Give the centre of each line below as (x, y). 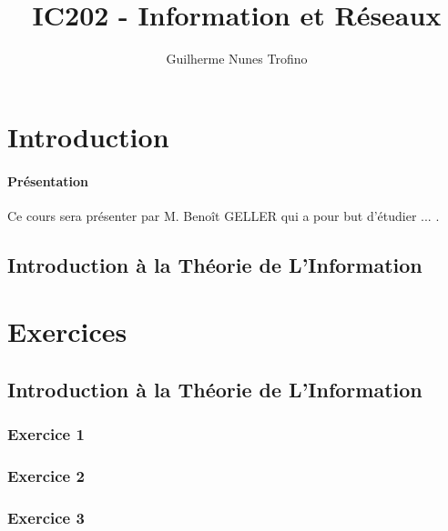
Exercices (67, 331)
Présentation (48, 180)
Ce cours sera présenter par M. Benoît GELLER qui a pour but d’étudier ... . (224, 215)
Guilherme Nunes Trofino (237, 59)
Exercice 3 (46, 517)
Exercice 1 (46, 434)
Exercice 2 (46, 476)
